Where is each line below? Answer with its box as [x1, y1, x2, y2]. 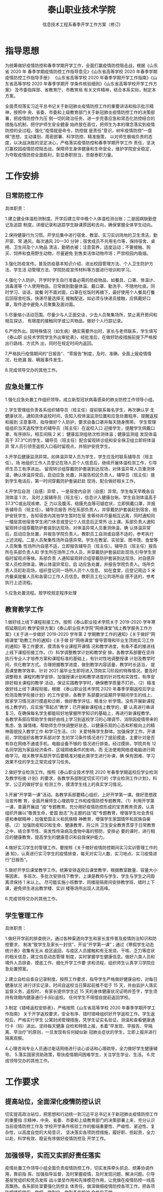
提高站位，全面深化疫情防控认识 [5, 1097, 101, 1105]
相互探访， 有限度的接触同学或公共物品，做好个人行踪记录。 [5, 318, 125, 323]
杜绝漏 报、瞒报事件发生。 [13, 356, 66, 362]
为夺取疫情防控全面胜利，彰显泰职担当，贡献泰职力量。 [5, 152, 115, 158]
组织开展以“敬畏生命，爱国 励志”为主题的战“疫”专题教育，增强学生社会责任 [5, 810, 154, 816]
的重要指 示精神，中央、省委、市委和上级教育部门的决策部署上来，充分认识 [5, 1117, 155, 1123]
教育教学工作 [5, 605, 44, 613]
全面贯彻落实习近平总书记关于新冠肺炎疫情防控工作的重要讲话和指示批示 [5, 103, 149, 109]
